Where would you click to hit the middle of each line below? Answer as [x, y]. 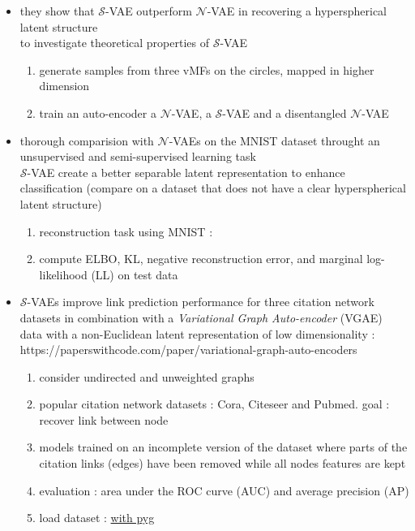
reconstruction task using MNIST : [126, 231]
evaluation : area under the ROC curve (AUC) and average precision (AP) [224, 490]
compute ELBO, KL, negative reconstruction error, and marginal [201, 259]
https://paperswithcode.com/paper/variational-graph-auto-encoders [188, 350]
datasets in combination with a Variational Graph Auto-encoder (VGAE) [201, 317]
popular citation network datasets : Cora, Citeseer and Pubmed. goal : [214, 404]
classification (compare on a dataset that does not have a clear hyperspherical [213, 188]
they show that [57, 11]
